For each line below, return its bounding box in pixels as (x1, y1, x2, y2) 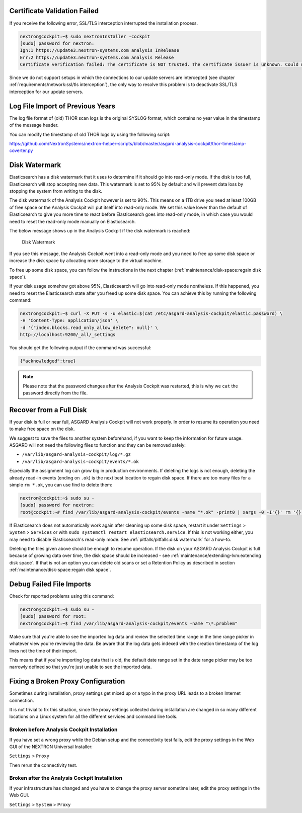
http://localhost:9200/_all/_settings (20, 332, 116, 338)
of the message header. (9, 122, 59, 128)
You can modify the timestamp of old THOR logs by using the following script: (9, 131, 171, 137)
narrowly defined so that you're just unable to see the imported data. (9, 664, 152, 670)
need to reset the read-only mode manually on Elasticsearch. (9, 218, 136, 224)
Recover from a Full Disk (9, 405, 87, 414)
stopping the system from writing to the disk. (9, 188, 103, 194)
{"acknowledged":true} (20, 358, 76, 364)
